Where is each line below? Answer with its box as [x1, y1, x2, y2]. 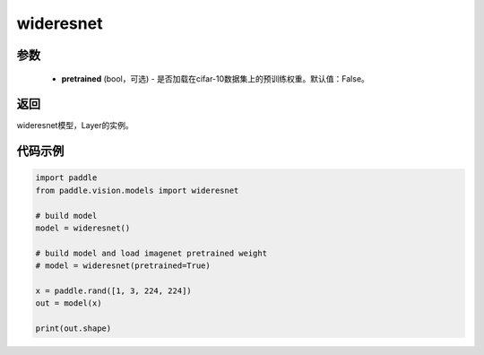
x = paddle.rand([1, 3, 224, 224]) [35, 285, 192, 296]
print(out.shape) [35, 324, 112, 333]
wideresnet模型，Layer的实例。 [16, 120, 134, 131]
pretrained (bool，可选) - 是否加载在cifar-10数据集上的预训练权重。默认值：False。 [61, 73, 369, 84]
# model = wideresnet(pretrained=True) [35, 261, 211, 271]
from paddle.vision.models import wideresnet [35, 185, 239, 195]
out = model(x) [35, 299, 102, 308]
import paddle [35, 173, 98, 183]
